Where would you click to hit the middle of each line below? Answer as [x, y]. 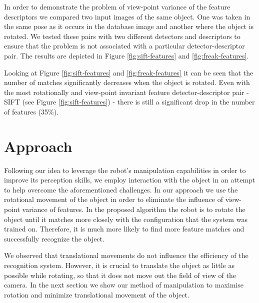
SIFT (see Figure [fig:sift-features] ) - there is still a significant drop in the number [129, 102]
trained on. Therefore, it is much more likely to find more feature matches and [124, 229]
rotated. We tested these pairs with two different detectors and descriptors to [122, 36]
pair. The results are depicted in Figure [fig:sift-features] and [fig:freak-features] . [126, 55]
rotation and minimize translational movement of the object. [97, 294]
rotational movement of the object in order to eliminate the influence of [114, 199]
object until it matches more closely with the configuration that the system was [126, 219]
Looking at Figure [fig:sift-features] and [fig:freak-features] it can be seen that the [129, 72]
